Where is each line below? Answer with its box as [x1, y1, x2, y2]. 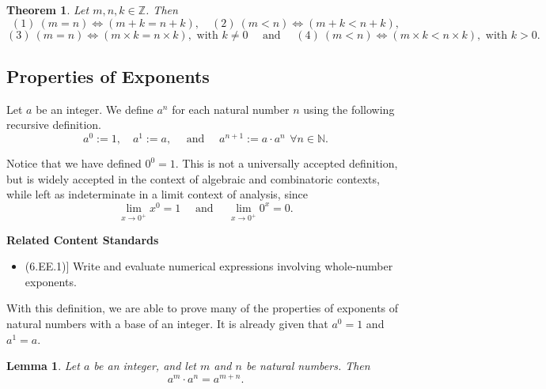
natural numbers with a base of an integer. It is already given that [6, 315, 328, 332]
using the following [303, 100, 395, 117]
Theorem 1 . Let [6, 2, 89, 17]
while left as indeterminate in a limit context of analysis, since [6, 186, 309, 202]
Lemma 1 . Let [6, 357, 80, 374]
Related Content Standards [6, 231, 159, 247]
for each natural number [172, 100, 290, 117]
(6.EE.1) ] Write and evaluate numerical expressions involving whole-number [25, 258, 393, 274]
